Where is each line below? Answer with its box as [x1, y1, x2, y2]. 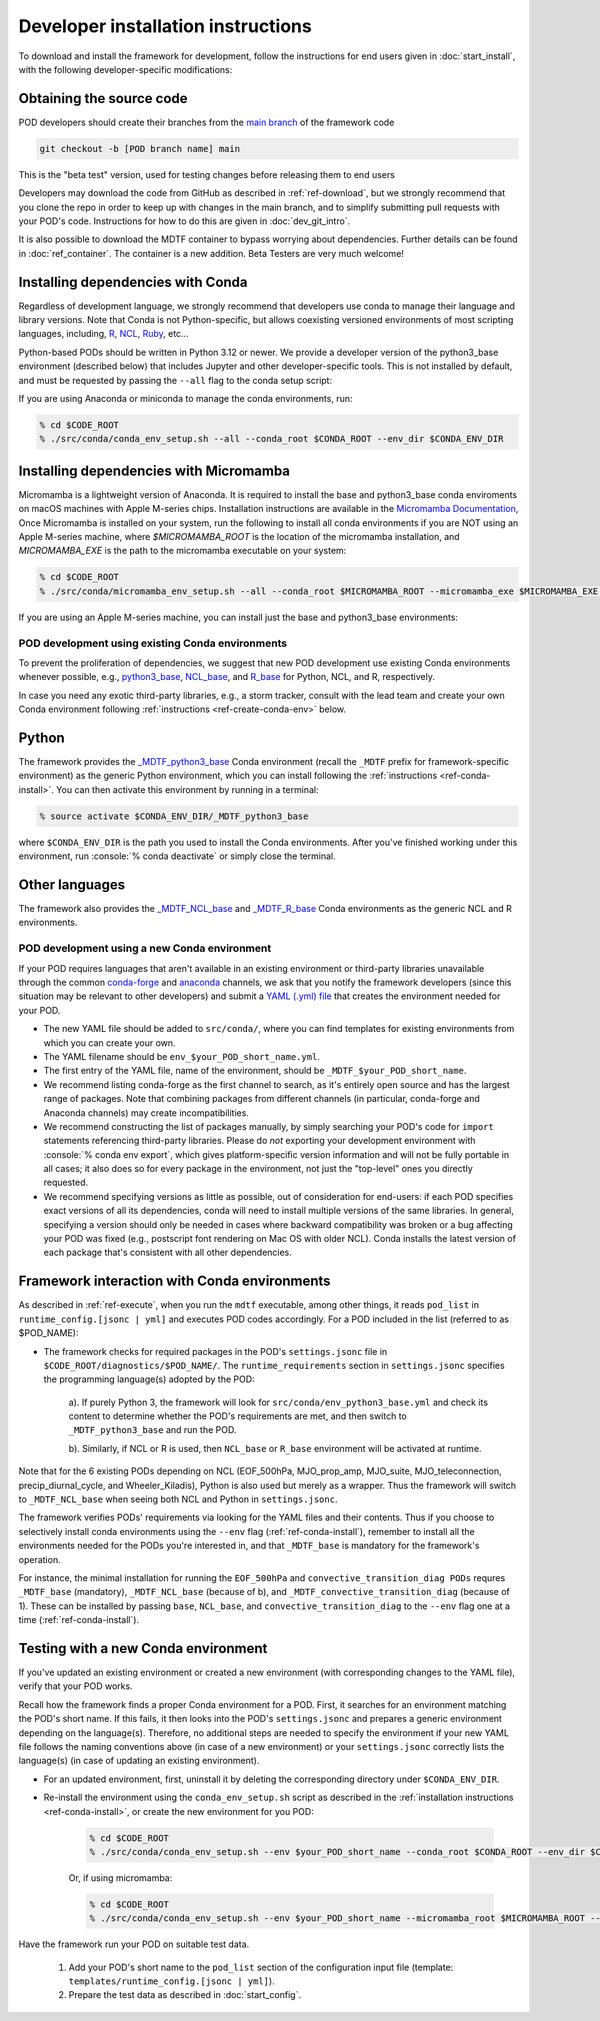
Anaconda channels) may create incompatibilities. [43, 1106, 250, 1119]
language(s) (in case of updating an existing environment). [18, 1755, 260, 1767]
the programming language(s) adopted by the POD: [43, 1373, 255, 1385]
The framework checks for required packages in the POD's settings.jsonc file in [43, 1345, 388, 1357]
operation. [18, 1553, 61, 1565]
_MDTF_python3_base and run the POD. [68, 1424, 237, 1436]
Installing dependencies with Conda [18, 273, 249, 290]
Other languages [18, 876, 126, 893]
